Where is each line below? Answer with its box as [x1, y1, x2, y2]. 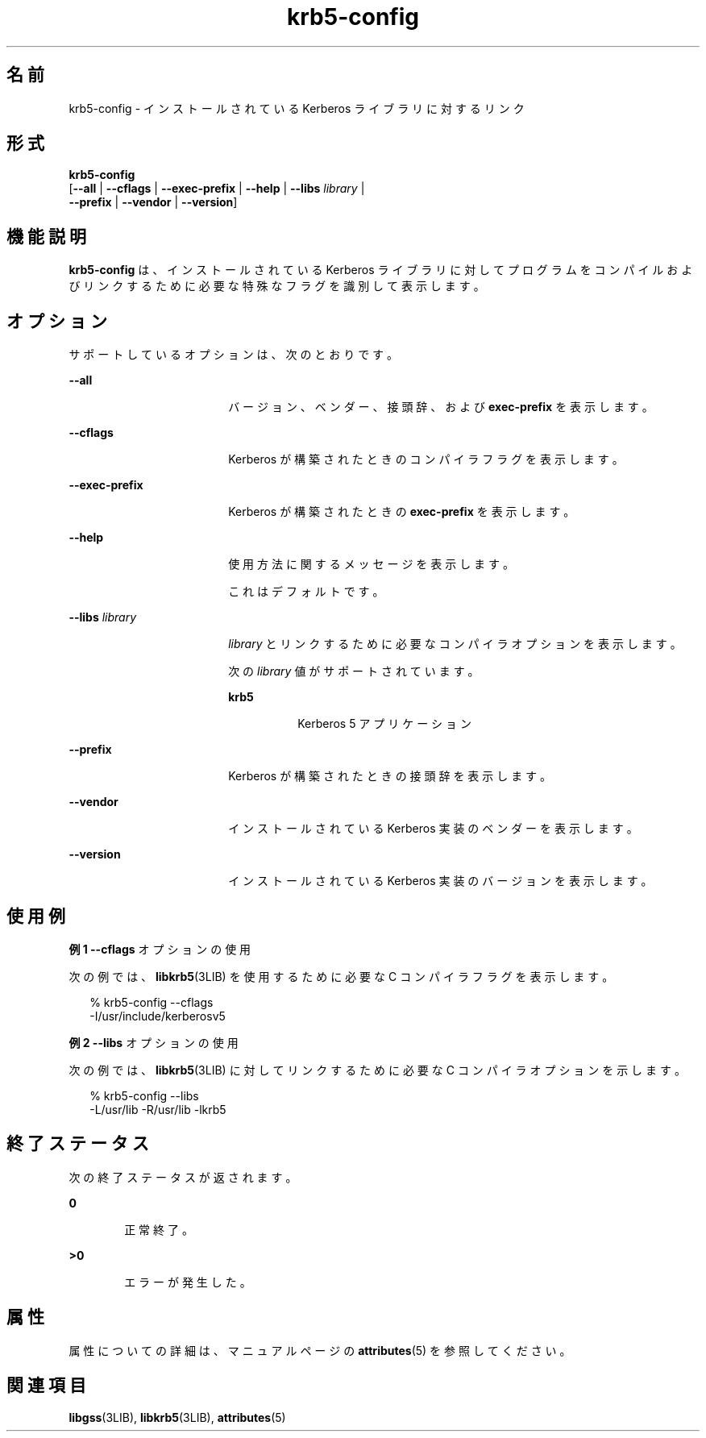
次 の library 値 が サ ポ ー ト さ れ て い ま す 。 [228, 664, 480, 679]
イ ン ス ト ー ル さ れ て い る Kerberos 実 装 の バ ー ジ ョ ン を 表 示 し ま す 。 [228, 874, 653, 888]
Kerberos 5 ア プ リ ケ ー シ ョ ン [297, 717, 471, 731]
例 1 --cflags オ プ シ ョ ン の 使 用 [69, 941, 251, 956]
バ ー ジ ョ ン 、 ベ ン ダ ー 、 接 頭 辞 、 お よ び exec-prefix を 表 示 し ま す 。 [228, 400, 654, 414]
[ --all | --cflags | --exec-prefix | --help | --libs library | [69, 181, 365, 196]
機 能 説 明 [6, 226, 86, 247]
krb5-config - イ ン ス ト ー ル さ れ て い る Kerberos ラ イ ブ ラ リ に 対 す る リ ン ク [69, 101, 525, 115]
